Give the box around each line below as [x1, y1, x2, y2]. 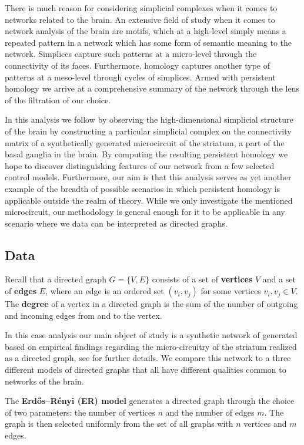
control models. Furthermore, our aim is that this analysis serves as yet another [5, 171, 292, 183]
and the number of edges [165, 406, 255, 418]
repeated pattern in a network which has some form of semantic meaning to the [5, 36, 292, 48]
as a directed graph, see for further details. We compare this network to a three [5, 352, 291, 364]
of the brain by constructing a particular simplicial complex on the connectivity [5, 124, 292, 137]
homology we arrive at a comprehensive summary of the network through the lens [5, 82, 299, 95]
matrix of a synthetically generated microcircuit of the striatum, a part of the [5, 136, 285, 149]
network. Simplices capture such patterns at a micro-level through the [5, 48, 257, 60]
